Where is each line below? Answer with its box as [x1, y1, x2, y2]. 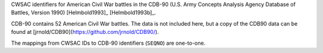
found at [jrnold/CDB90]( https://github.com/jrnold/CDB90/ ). [11, 29, 159, 36]
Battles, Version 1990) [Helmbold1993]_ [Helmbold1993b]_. [11, 9, 157, 16]
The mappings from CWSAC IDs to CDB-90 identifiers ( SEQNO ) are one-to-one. [11, 39, 206, 46]
